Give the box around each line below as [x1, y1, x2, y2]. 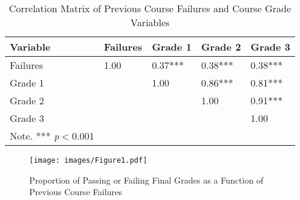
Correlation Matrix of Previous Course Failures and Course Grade [9, 1, 291, 15]
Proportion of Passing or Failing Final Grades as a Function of [29, 173, 263, 186]
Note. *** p [10, 129, 59, 143]
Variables [130, 15, 170, 29]
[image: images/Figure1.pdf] [29, 156, 148, 165]
